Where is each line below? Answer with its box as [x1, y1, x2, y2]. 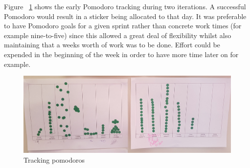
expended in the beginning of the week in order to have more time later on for [4, 49, 239, 59]
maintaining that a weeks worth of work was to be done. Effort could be [4, 40, 220, 50]
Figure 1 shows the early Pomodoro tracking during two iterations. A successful [4, 1, 246, 11]
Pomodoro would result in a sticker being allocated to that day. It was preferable [4, 11, 247, 21]
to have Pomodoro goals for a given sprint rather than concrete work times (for [4, 21, 242, 31]
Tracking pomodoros [23, 154, 85, 165]
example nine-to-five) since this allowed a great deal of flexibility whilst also [4, 30, 231, 40]
